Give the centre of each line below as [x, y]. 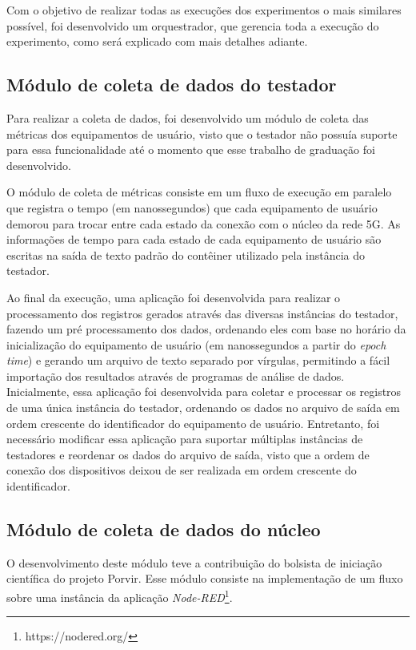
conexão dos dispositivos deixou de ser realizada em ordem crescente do [182, 470]
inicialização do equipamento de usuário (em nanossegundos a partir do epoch [196, 344]
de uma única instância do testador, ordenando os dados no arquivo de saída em [203, 408]
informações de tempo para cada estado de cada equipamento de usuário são [194, 239]
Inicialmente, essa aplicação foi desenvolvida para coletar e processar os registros [204, 392]
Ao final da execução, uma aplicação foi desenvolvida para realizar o [174, 297]
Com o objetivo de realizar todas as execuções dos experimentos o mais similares [204, 10]
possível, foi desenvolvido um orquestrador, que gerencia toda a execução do [193, 25]
